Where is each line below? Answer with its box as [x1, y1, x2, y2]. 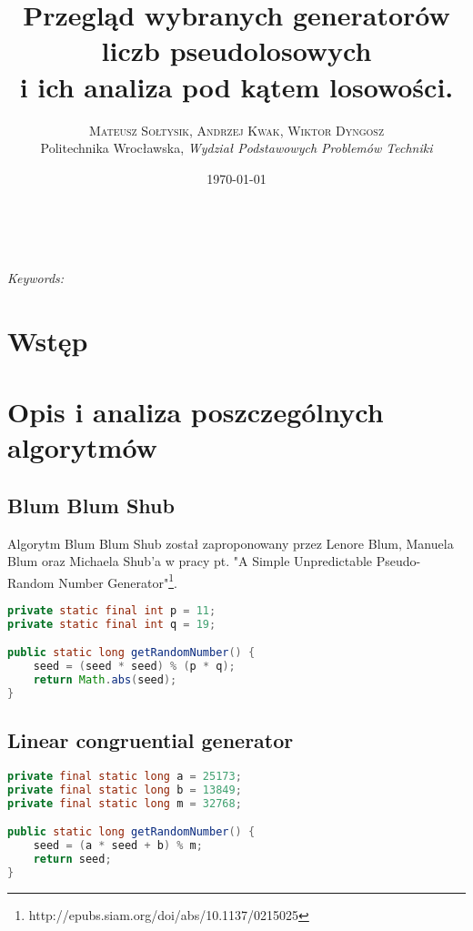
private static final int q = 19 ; [7, 617, 216, 631]
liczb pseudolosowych [101, 32, 372, 69]
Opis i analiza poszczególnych [7, 393, 384, 430]
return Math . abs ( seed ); [33, 673, 177, 687]
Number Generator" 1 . [58, 570, 177, 592]
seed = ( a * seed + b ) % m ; [33, 839, 203, 853]
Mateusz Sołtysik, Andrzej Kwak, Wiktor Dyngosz [89, 120, 384, 139]
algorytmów [7, 429, 157, 466]
